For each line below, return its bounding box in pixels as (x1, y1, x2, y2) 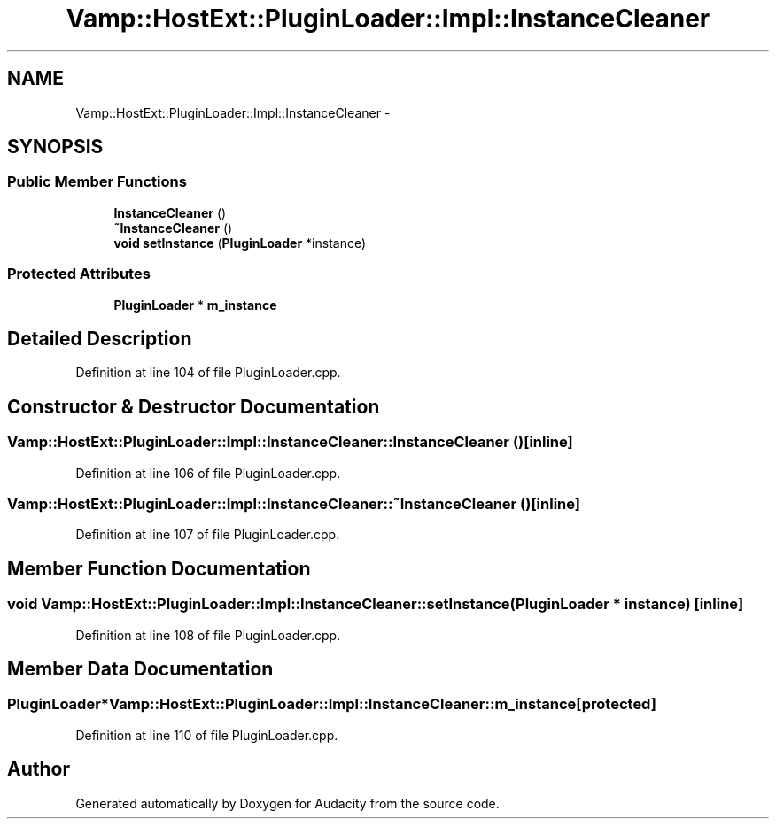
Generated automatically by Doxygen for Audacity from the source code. (75, 795, 500, 811)
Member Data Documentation (7, 658, 274, 681)
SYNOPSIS (7, 135, 104, 158)
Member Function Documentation (7, 557, 311, 580)
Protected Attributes (7, 265, 151, 283)
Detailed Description (7, 327, 192, 350)
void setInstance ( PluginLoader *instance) (113, 235, 367, 251)
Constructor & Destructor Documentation (7, 395, 380, 418)
